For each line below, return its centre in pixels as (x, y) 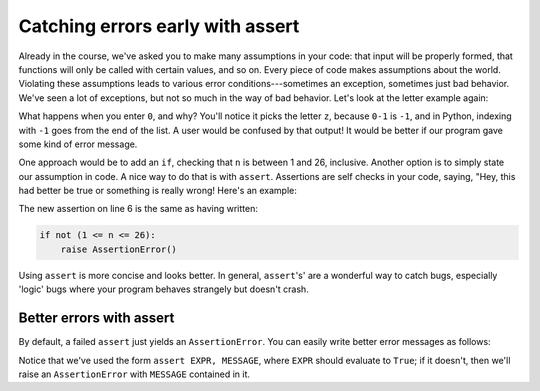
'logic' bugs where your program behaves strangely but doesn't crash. (163, 289)
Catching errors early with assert (159, 26)
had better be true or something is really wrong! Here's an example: (157, 191)
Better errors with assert (96, 318)
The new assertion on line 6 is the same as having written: (138, 209)
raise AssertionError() (118, 249)
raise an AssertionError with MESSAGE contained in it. (134, 374)
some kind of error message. (78, 144)
